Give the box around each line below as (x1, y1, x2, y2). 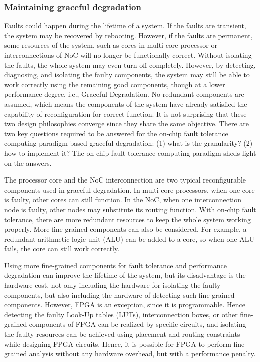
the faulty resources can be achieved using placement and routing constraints (4, 329, 240, 339)
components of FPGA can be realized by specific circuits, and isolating (29, 319, 246, 329)
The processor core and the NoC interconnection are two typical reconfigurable (4, 174, 246, 185)
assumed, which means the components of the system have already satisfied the (4, 98, 247, 109)
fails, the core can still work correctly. (4, 243, 120, 254)
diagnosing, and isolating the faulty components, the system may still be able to (4, 69, 250, 80)
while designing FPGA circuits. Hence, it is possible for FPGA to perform (4, 338, 231, 349)
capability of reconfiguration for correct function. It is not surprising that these (4, 108, 247, 119)
